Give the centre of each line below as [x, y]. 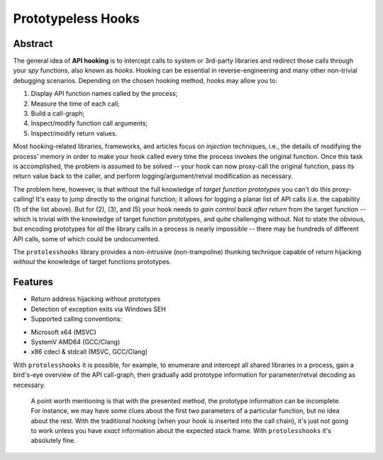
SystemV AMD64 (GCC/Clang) [76, 341]
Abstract [33, 44]
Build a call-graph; [58, 114]
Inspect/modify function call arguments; [89, 124]
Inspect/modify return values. [74, 133]
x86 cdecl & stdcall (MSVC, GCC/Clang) [89, 352]
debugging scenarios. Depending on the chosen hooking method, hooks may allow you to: [145, 80]
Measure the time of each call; [75, 104]
